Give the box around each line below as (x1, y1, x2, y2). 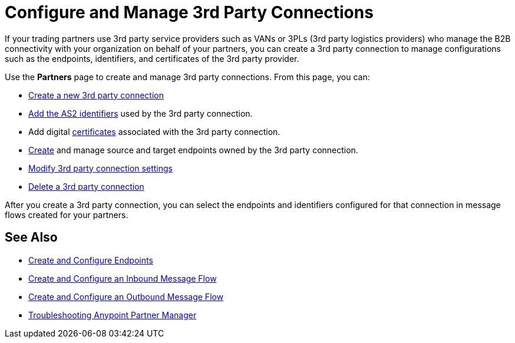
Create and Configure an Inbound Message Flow (28, 273, 217, 283)
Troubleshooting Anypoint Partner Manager (28, 309, 197, 320)
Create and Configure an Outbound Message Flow (28, 291, 224, 302)
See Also (5, 230, 58, 245)
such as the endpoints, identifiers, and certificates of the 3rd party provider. (5, 53, 299, 64)
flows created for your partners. (5, 209, 128, 220)
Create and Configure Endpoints (28, 255, 153, 265)
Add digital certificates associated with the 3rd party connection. (28, 126, 280, 137)
